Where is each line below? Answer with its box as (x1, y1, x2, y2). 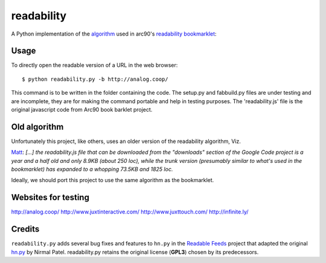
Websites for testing (11, 192, 90, 203)
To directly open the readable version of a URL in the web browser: (11, 62, 178, 69)
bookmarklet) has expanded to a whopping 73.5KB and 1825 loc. (11, 166, 173, 173)
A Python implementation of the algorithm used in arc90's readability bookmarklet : (11, 30, 217, 37)
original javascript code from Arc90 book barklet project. (11, 106, 153, 113)
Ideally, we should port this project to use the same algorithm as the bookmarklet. (11, 177, 214, 184)
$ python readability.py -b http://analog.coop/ (22, 75, 168, 83)
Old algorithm (11, 121, 64, 132)
